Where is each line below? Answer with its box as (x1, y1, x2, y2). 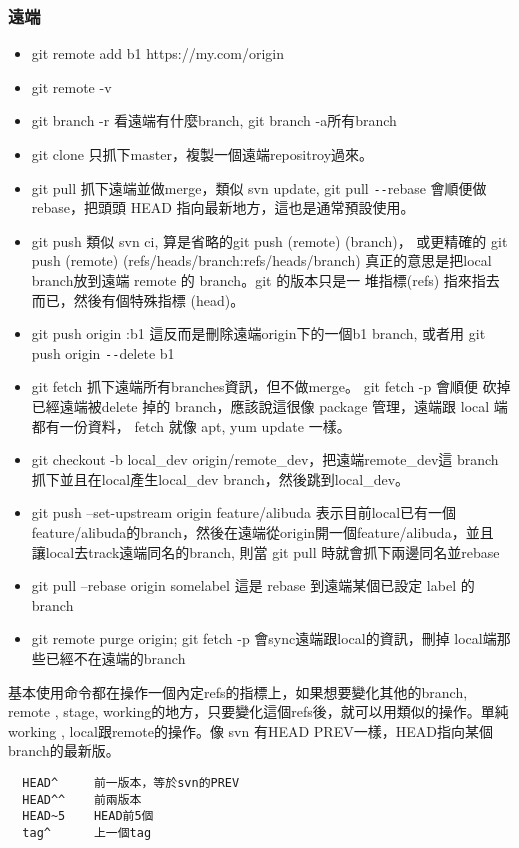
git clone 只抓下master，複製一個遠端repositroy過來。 (31, 144, 374, 164)
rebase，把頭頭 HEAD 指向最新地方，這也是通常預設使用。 (31, 197, 415, 218)
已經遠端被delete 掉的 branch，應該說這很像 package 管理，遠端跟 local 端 (31, 396, 508, 417)
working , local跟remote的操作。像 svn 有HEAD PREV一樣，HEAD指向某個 (8, 720, 493, 741)
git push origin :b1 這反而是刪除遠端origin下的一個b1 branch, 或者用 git (31, 323, 486, 344)
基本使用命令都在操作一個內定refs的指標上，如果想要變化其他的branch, (8, 681, 468, 702)
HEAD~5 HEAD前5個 (22, 809, 154, 824)
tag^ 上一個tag (22, 825, 152, 840)
